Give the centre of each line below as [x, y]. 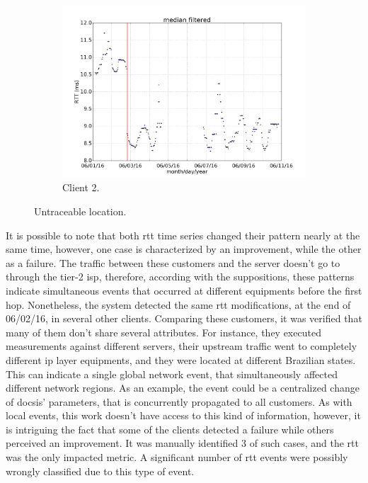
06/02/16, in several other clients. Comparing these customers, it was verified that [184, 318]
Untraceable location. [80, 211]
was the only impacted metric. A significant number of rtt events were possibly [177, 457]
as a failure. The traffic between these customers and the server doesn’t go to [173, 262]
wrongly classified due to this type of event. [100, 471]
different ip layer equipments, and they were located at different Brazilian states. [181, 359]
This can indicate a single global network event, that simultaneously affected [172, 374]
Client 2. [81, 187]
